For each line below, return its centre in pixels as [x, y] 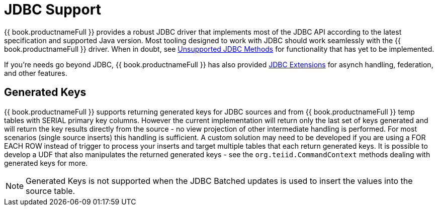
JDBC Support [53, 10]
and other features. [36, 73]
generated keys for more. [46, 163]
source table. [51, 191]
